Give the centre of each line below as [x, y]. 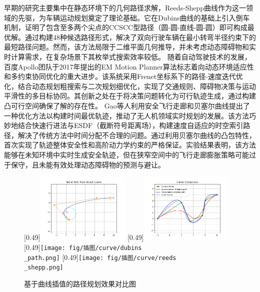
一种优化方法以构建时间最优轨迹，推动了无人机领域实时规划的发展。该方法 [126, 115]
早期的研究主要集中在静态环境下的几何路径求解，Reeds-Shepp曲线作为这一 [125, 7]
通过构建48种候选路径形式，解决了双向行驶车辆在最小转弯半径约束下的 [140, 37]
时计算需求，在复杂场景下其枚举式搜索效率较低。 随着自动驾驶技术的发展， [128, 56]
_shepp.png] [44, 268]
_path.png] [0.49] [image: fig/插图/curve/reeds [100, 257]
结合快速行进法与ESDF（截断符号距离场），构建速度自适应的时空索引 [130, 125]
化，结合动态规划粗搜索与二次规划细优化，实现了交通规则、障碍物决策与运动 [130, 86]
